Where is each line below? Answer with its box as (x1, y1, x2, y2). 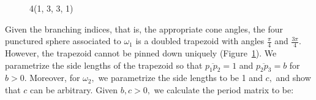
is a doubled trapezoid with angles (135, 34, 265, 47)
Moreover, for (29, 71, 80, 84)
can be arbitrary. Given (30, 83, 118, 96)
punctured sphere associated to (5, 34, 121, 47)
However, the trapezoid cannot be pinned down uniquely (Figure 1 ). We (5, 47, 277, 60)
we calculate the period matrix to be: (154, 83, 294, 96)
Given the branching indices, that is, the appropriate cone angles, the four (5, 22, 283, 35)
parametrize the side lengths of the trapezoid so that (5, 58, 203, 71)
